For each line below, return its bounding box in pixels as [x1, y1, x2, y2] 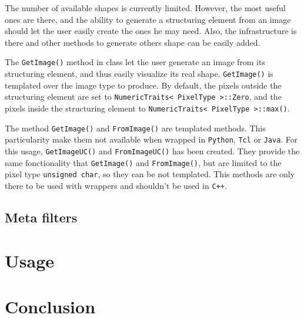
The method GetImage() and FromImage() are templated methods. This [5, 121, 266, 134]
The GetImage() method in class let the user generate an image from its [5, 56, 265, 68]
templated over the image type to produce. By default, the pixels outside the [5, 79, 282, 91]
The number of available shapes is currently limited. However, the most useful [5, 2, 286, 13]
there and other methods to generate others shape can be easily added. [5, 36, 260, 48]
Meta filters [5, 208, 78, 226]
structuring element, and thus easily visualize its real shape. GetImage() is [5, 67, 273, 80]
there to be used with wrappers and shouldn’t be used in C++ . [5, 179, 227, 191]
